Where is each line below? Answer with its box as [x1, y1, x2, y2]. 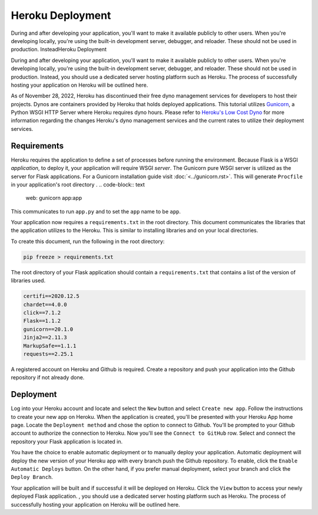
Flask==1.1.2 [23, 317, 61, 324]
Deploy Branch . [11, 474, 53, 481]
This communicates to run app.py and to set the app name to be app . [11, 208, 181, 215]
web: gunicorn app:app [25, 195, 82, 202]
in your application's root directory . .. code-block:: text [11, 181, 145, 188]
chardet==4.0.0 [23, 301, 67, 308]
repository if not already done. [11, 374, 85, 381]
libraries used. [11, 277, 46, 284]
